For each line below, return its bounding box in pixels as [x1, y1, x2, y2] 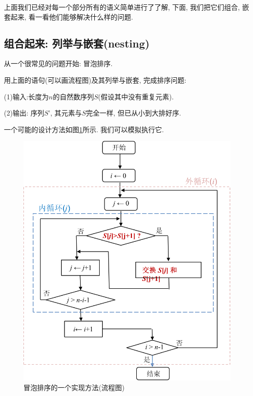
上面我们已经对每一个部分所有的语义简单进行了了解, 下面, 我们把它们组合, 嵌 [4, 2, 249, 12]
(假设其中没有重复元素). [98, 91, 174, 101]
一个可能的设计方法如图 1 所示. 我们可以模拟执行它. [4, 124, 164, 134]
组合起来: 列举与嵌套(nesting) [4, 35, 150, 50]
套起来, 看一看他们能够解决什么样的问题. [4, 11, 133, 22]
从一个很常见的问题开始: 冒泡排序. [4, 58, 113, 69]
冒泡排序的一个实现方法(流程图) [23, 382, 125, 392]
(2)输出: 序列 [4, 108, 44, 118]
